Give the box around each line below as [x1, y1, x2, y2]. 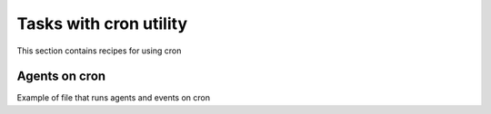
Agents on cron [16, 69, 106, 84]
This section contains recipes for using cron [16, 45, 182, 56]
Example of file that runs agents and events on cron [16, 92, 211, 103]
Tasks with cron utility [16, 14, 188, 33]
